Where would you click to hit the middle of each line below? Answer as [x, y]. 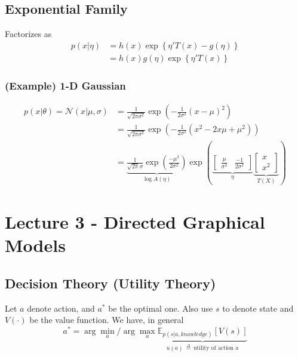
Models [35, 245]
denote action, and [61, 308]
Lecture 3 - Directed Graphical [135, 221]
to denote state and [258, 308]
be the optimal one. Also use [161, 308]
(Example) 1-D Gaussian [65, 85]
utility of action [214, 348]
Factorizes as [28, 34]
